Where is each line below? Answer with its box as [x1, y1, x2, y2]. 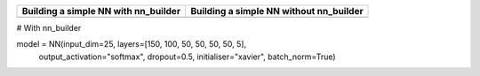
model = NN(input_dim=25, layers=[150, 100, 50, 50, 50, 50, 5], [16, 39, 247, 49]
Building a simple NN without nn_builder [190, 5, 364, 17]
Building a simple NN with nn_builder [21, 5, 181, 17]
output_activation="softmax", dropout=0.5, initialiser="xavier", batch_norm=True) [38, 51, 337, 62]
